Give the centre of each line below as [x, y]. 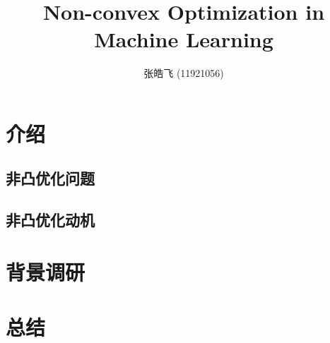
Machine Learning [184, 39]
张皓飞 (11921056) [184, 73]
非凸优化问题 [50, 178]
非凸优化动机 [50, 220]
